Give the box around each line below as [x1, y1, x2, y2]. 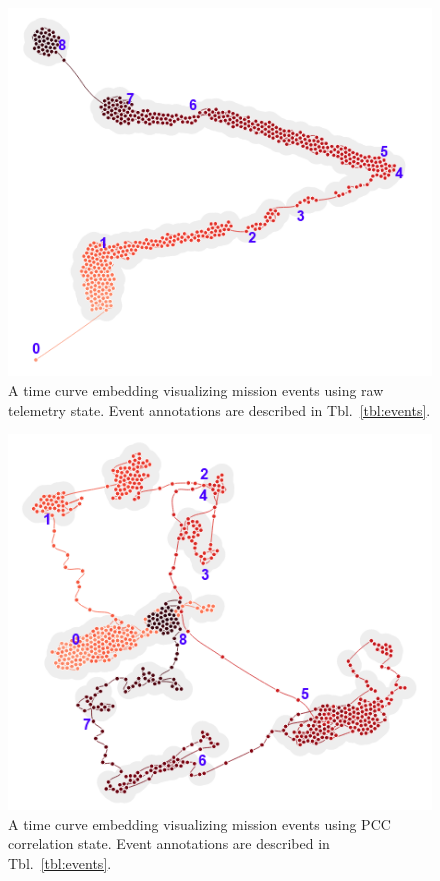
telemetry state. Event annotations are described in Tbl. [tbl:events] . [8, 399, 431, 420]
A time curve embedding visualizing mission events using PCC [8, 813, 391, 834]
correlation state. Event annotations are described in [8, 833, 330, 854]
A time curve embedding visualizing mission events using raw [8, 380, 384, 401]
